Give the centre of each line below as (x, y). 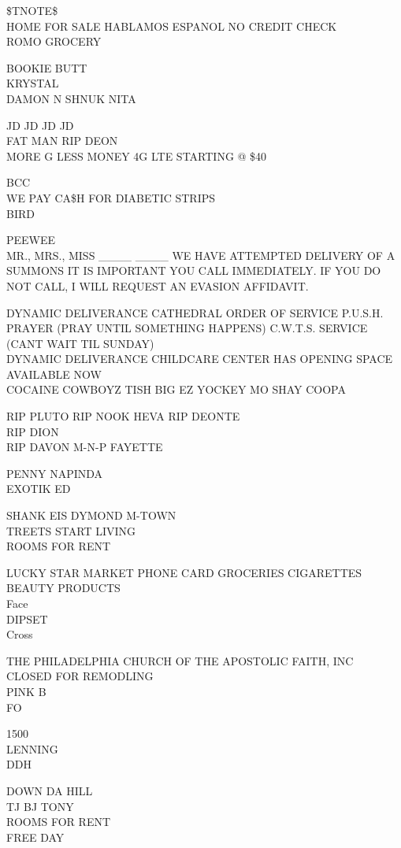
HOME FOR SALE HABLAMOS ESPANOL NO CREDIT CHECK (172, 26)
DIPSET (27, 618)
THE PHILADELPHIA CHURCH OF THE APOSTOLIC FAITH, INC (180, 660)
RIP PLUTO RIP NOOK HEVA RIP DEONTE (123, 416)
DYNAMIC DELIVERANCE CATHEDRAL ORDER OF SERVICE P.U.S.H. (195, 312)
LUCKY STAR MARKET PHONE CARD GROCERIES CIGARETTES (184, 572)
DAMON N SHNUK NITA (71, 98)
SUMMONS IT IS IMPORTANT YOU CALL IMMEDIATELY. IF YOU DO (194, 270)
